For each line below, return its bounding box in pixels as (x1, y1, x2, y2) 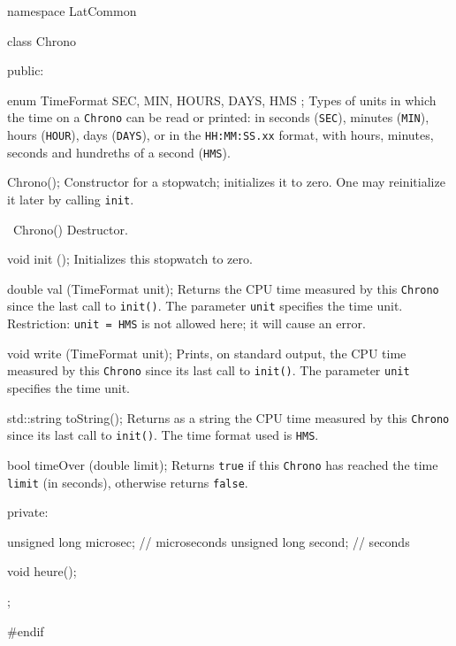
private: (7, 503, 49, 521)
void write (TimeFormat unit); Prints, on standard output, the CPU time (7, 343, 407, 362)
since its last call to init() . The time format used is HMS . (7, 426, 319, 444)
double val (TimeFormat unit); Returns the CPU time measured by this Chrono (7, 279, 439, 297)
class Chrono (7, 31, 76, 50)
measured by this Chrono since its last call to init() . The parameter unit (7, 361, 410, 380)
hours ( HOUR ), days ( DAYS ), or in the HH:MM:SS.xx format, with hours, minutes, (7, 126, 434, 144)
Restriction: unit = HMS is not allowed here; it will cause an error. (7, 314, 366, 333)
